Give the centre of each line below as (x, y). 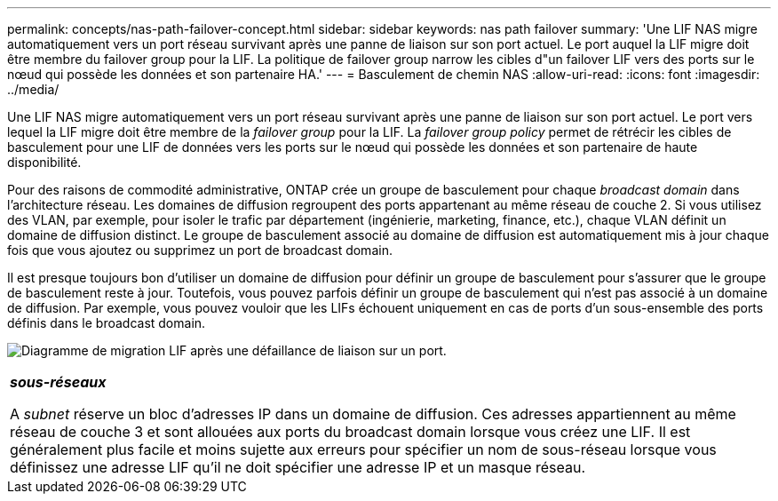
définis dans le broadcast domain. (107, 323)
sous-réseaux (58, 382)
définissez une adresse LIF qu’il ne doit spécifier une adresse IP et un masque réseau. (298, 467)
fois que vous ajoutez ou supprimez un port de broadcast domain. (200, 250)
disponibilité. (44, 162)
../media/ (33, 89)
